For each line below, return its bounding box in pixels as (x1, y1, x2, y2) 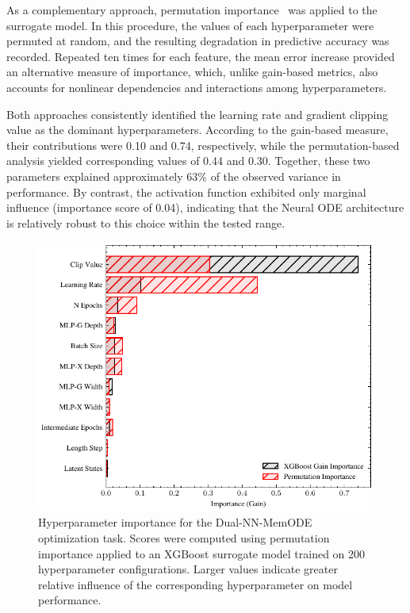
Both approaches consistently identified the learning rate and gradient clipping (6, 105, 389, 122)
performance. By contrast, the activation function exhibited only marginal (6, 183, 366, 200)
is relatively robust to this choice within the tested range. (6, 214, 285, 231)
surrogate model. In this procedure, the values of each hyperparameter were (6, 17, 374, 33)
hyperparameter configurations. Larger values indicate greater (38, 561, 338, 577)
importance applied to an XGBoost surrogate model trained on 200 (38, 545, 366, 561)
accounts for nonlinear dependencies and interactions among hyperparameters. (6, 79, 387, 95)
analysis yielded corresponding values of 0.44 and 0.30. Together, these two (6, 152, 370, 169)
